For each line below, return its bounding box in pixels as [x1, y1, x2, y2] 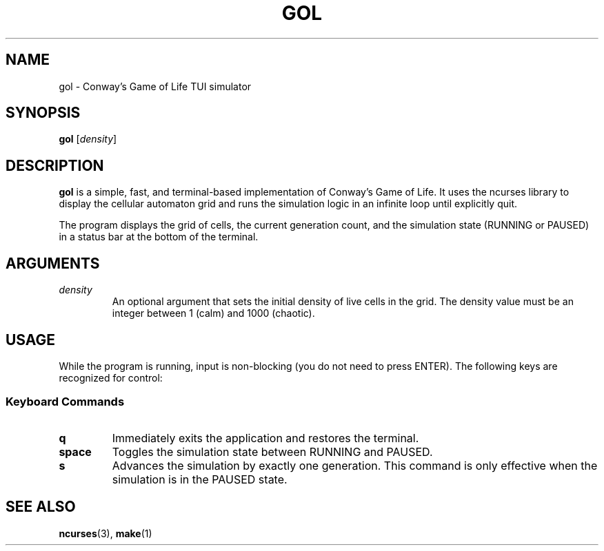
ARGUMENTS [6, 254, 100, 272]
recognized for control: [59, 371, 163, 384]
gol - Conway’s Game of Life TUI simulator [59, 80, 252, 92]
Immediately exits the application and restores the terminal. [112, 430, 419, 445]
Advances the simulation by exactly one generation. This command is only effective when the [112, 458, 598, 472]
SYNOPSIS [6, 104, 81, 122]
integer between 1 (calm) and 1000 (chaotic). [112, 307, 315, 320]
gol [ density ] [59, 133, 117, 145]
